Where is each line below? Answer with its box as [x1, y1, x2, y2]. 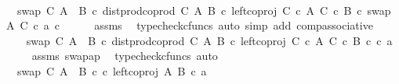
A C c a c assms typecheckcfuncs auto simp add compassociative [5, 17, 373, 33]
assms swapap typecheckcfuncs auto [31, 47, 218, 64]
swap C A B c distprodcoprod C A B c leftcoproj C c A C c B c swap [16, 2, 391, 18]
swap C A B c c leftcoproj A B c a [16, 62, 207, 79]
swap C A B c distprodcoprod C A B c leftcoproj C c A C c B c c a [26, 32, 393, 48]
